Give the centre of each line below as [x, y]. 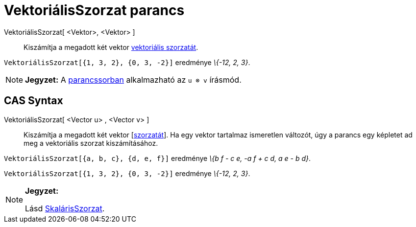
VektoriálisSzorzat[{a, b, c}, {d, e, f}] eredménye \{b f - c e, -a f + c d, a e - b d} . [158, 158]
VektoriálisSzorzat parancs [94, 10]
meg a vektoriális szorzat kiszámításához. [91, 143]
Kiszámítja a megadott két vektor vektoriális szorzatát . [111, 47]
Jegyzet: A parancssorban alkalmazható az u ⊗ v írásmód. [133, 79]
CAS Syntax [34, 101]
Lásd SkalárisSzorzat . [65, 208]
